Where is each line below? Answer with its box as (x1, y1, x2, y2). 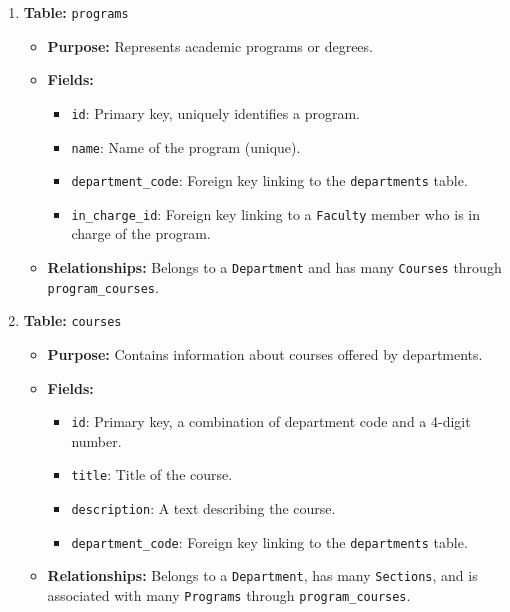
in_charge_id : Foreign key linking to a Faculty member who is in (71, 203, 480, 224)
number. (71, 430, 122, 451)
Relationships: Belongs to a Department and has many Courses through (47, 257, 502, 278)
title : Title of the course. (71, 464, 233, 485)
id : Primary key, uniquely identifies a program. (71, 102, 360, 123)
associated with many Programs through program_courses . (47, 585, 411, 606)
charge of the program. (71, 223, 211, 244)
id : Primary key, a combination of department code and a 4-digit (71, 411, 471, 432)
